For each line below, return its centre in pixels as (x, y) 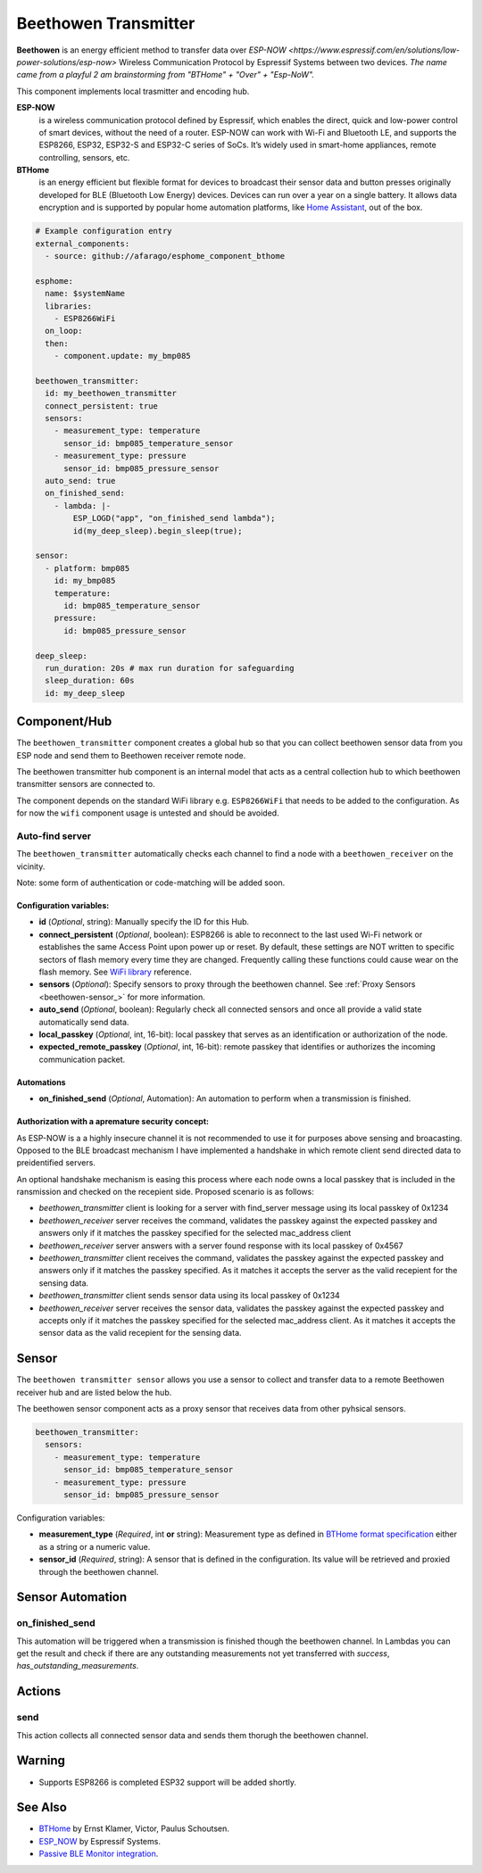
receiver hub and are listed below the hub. (94, 1392)
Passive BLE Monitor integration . (99, 1854)
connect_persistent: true (101, 406)
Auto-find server (54, 836)
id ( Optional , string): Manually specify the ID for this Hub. (144, 922)
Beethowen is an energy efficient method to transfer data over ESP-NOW (152, 50)
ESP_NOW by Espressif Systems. (100, 1841)
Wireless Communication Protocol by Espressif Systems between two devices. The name (283, 62)
